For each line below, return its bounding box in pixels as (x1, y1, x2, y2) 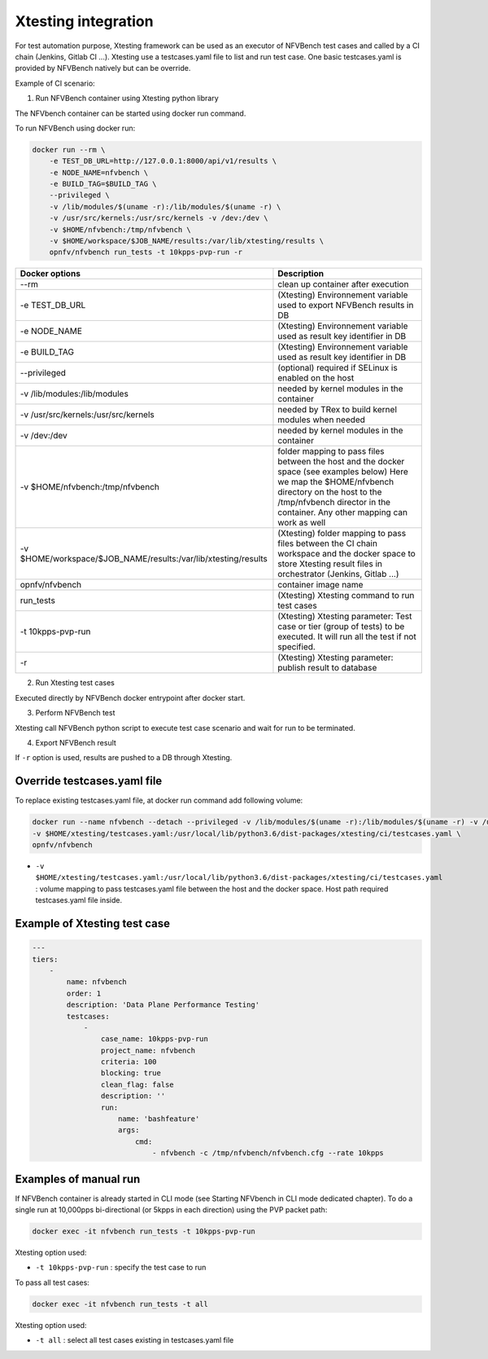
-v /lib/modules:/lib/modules (20, 388, 129, 399)
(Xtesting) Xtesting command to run (277, 590, 415, 601)
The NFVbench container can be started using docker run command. (15, 108, 246, 118)
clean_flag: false (100, 1080, 174, 1089)
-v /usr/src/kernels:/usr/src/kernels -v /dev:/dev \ (49, 213, 268, 223)
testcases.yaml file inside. (35, 895, 122, 905)
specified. (277, 641, 316, 653)
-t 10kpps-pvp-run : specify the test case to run (35, 1263, 207, 1273)
